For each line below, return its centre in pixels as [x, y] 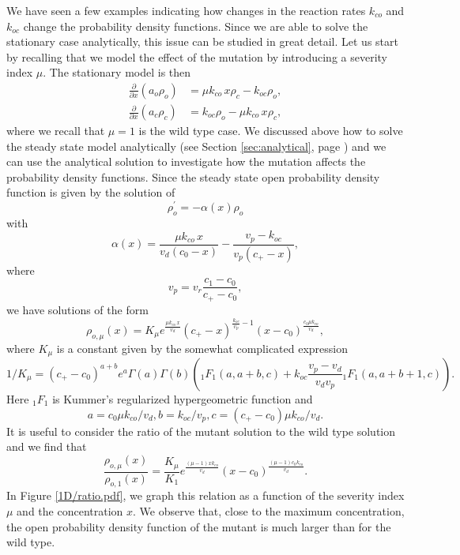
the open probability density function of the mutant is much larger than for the [199, 526]
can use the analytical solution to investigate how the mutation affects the [186, 161]
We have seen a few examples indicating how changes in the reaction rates [186, 10]
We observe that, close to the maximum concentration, [272, 510]
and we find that [47, 446]
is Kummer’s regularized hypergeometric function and [183, 398]
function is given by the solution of [91, 192]
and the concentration [70, 510]
